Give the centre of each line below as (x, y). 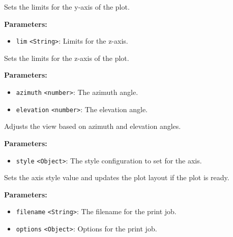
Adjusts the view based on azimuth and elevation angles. (93, 126)
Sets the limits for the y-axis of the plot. (67, 7)
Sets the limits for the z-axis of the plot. (67, 58)
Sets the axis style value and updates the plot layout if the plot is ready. (117, 177)
